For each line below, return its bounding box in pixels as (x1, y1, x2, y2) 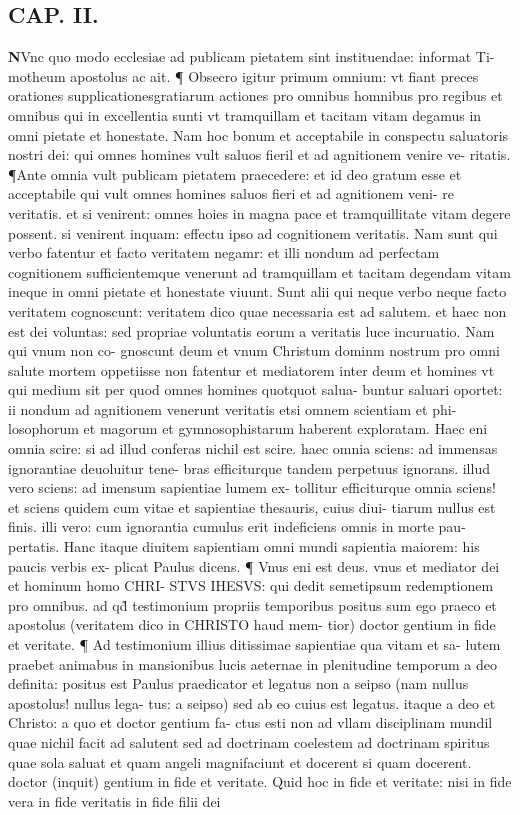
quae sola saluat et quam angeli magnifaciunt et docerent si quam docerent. (8, 751, 472, 772)
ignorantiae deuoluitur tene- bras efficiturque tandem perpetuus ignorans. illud (8, 457, 490, 478)
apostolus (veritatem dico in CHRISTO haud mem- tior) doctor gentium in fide (8, 614, 496, 635)
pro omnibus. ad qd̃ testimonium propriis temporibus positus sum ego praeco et (8, 594, 497, 615)
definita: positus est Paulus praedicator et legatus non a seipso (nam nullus (8, 673, 469, 694)
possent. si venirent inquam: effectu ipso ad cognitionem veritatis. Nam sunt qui (8, 222, 498, 243)
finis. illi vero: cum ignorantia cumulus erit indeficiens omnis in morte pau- (8, 516, 466, 537)
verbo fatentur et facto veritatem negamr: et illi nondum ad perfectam (8, 242, 440, 263)
